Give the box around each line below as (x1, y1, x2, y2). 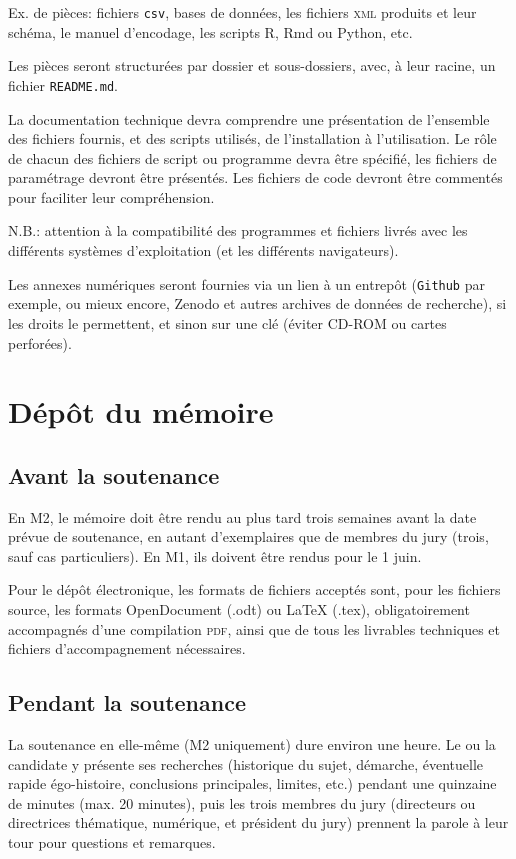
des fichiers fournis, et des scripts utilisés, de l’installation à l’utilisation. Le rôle (8, 128, 497, 149)
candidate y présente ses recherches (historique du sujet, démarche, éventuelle (8, 753, 484, 774)
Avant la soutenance (8, 459, 220, 490)
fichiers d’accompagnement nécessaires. (8, 638, 246, 659)
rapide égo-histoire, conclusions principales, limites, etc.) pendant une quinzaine (8, 773, 497, 794)
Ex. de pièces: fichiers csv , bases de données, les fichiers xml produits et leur (8, 2, 477, 22)
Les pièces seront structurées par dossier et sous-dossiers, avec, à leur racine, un (8, 55, 496, 76)
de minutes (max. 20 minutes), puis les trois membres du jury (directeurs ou (8, 792, 476, 813)
